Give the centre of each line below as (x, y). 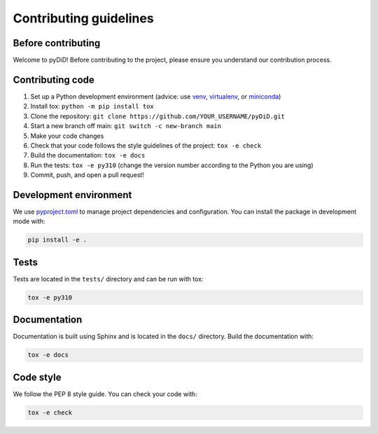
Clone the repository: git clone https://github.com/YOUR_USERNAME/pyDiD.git (157, 116)
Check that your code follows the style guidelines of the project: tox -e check (146, 145)
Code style (37, 377)
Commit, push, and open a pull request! (87, 175)
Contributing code (54, 79)
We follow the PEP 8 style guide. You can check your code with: (105, 394)
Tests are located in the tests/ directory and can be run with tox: (108, 279)
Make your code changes (67, 136)
